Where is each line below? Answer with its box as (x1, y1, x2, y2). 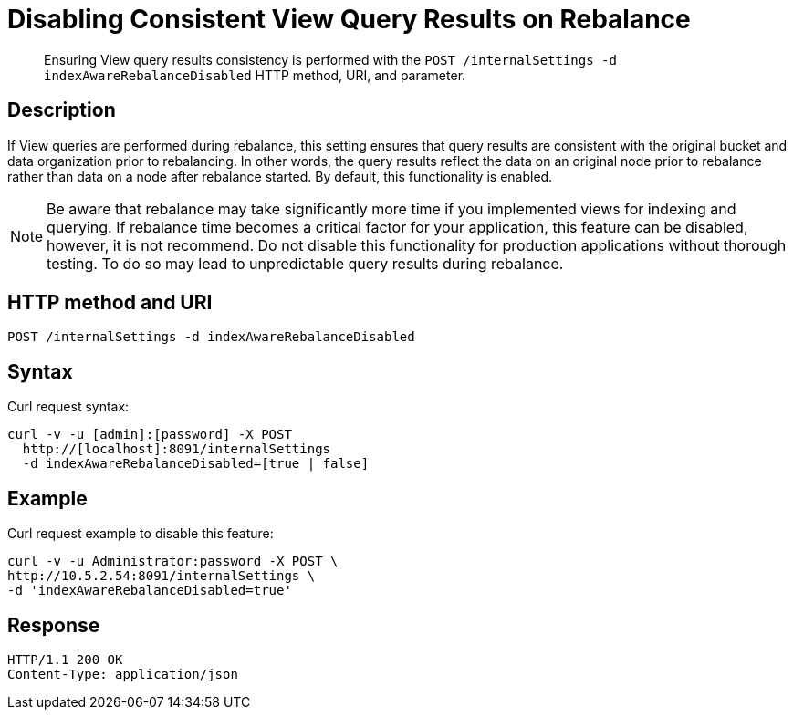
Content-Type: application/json (7, 666, 238, 681)
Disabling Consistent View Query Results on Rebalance (7, 4, 691, 35)
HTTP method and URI (7, 291, 213, 315)
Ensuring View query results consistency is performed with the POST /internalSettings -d (44, 51, 617, 68)
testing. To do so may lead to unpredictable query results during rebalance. (47, 254, 564, 273)
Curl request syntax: (7, 399, 130, 415)
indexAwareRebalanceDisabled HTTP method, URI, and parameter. (44, 67, 466, 83)
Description (7, 99, 116, 122)
